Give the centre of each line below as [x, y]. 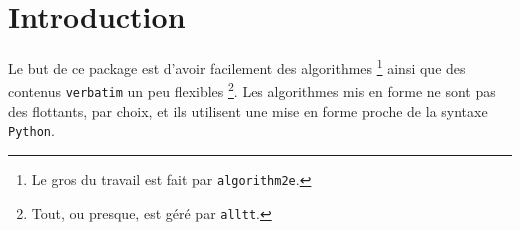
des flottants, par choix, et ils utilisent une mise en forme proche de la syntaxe [248, 110]
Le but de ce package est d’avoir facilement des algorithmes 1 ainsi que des [237, 66]
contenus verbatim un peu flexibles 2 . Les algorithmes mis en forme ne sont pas [252, 90]
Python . [31, 130]
